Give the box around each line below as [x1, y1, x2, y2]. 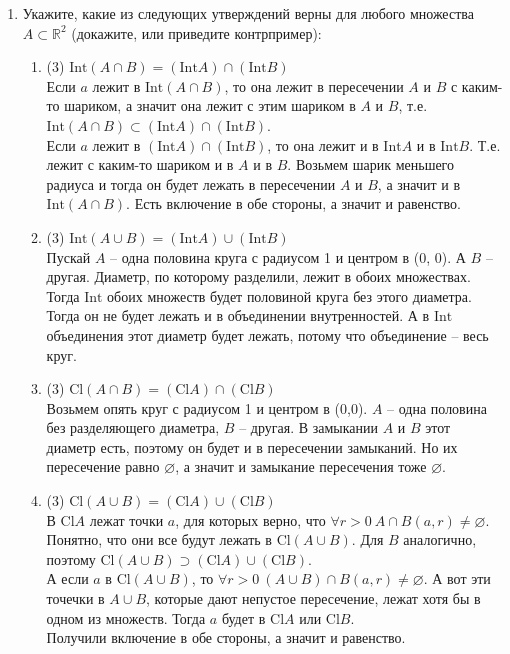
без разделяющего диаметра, [46, 417, 220, 438]
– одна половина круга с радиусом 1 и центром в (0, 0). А [110, 246, 466, 267]
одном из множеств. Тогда [46, 607, 206, 628]
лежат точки [89, 509, 164, 530]
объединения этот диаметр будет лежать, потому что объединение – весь [46, 324, 489, 345]
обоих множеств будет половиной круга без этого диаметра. [107, 285, 472, 306]
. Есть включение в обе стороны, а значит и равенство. [126, 193, 461, 214]
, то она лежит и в [267, 134, 379, 155]
